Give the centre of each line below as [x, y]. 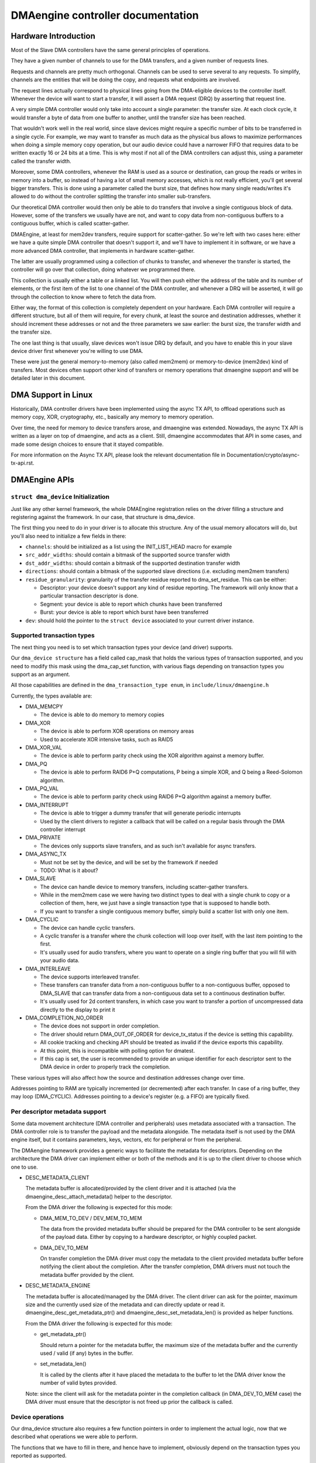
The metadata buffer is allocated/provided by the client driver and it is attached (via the [131, 1189]
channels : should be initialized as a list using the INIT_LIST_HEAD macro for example [129, 547]
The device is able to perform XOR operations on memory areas [117, 731]
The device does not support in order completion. [100, 1026]
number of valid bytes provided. [78, 1383]
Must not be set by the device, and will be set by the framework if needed [129, 862]
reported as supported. [39, 1456]
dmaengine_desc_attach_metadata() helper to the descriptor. [99, 1196]
